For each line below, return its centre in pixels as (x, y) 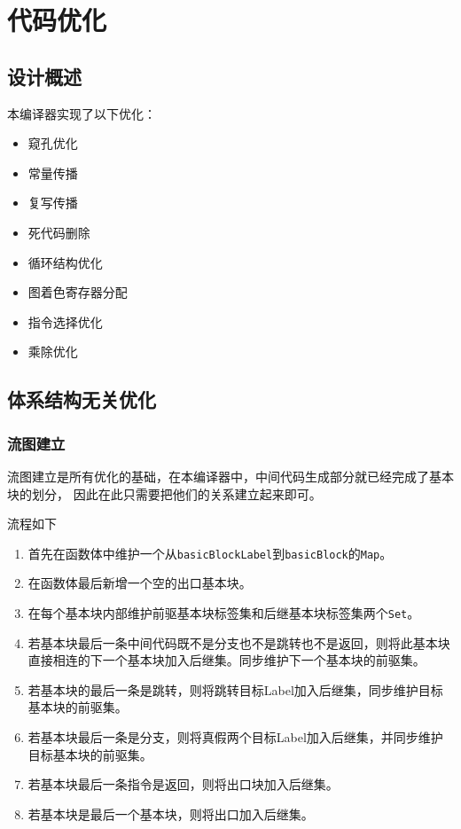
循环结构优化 (65, 262)
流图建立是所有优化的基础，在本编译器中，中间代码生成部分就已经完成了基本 (230, 476)
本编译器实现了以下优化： (82, 113)
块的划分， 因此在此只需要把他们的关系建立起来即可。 (164, 493)
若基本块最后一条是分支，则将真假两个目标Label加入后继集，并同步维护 (235, 736)
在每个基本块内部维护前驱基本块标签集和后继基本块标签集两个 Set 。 (224, 612)
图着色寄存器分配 (78, 292)
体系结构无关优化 (82, 399)
